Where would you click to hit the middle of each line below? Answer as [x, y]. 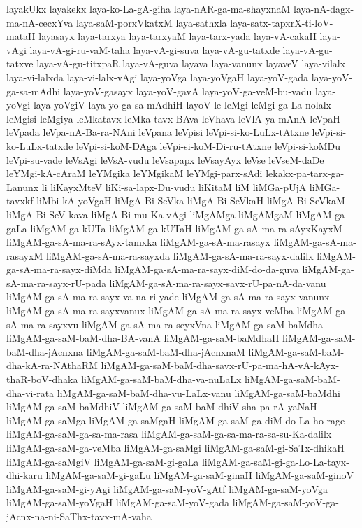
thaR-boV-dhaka [42, 379]
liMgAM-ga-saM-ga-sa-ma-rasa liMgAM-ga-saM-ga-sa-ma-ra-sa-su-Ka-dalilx [169, 434]
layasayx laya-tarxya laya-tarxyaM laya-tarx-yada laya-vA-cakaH [178, 36]
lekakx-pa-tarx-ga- [305, 173]
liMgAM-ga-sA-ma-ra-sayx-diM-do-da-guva [207, 269]
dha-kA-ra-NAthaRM [52, 365]
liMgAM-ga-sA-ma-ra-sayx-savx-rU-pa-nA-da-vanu [218, 283]
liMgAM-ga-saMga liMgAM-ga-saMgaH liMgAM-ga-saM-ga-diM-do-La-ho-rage [176, 420]
